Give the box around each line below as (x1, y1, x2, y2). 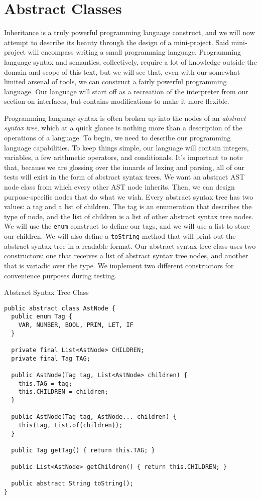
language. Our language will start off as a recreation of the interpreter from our (4, 86, 248, 96)
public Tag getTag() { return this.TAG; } (11, 446, 155, 454)
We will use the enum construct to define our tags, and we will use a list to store (4, 221, 250, 231)
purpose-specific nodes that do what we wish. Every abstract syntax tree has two (4, 191, 253, 202)
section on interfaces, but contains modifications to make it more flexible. (4, 96, 229, 106)
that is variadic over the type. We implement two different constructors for (4, 260, 234, 270)
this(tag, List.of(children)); (18, 421, 123, 429)
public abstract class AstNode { (4, 304, 115, 312)
